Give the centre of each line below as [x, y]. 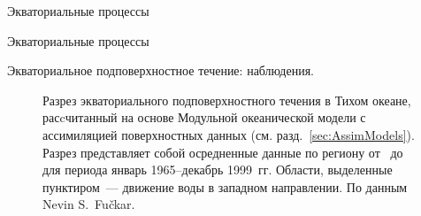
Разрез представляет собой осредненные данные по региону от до [223, 152]
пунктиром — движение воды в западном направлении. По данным [225, 186]
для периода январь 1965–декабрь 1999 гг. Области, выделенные [218, 170]
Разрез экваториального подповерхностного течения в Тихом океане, [227, 100]
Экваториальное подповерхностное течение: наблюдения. [161, 70]
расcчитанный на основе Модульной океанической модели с [204, 117]
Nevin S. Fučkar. [89, 204]
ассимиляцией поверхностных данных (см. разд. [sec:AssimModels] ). [229, 134]
